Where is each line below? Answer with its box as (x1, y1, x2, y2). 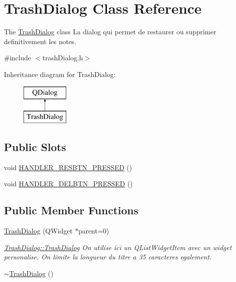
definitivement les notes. (4, 36, 77, 46)
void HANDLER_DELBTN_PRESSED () (4, 179, 133, 189)
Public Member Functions (4, 203, 138, 218)
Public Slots (4, 139, 66, 154)
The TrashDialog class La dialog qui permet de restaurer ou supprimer (4, 26, 216, 37)
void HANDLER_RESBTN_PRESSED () (4, 162, 132, 172)
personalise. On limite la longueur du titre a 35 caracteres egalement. (4, 252, 212, 262)
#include (4, 52, 31, 63)
